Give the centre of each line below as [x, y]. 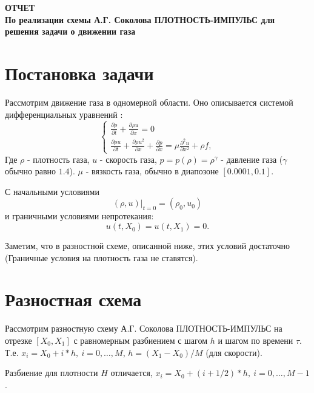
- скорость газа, [128, 159]
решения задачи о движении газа [70, 31]
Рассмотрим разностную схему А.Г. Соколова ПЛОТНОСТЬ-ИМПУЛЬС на [144, 328]
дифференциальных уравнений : [64, 114]
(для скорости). [234, 352]
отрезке [18, 340]
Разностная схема [73, 299]
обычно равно [31, 171]
